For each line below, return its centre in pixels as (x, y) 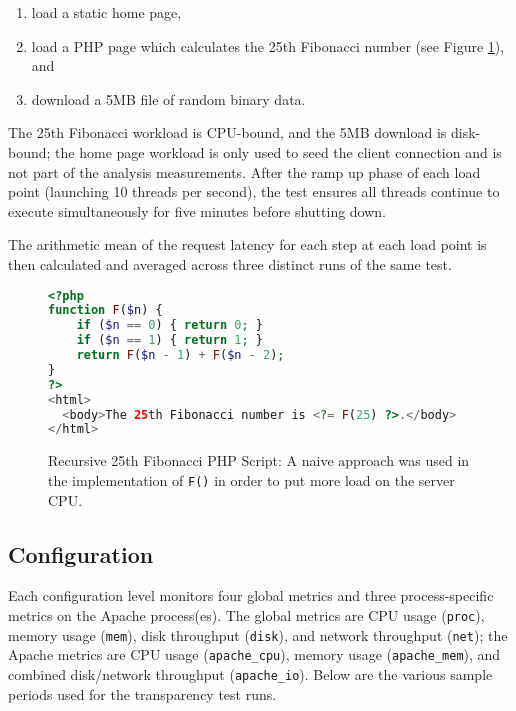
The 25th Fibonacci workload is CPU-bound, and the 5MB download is (227, 132)
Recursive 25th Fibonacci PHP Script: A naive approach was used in (259, 460)
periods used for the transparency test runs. (142, 693)
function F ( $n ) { (105, 310)
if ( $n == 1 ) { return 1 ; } (169, 340)
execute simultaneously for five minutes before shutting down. (197, 210)
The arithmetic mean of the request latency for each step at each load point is (247, 244)
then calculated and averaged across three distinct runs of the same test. (230, 263)
